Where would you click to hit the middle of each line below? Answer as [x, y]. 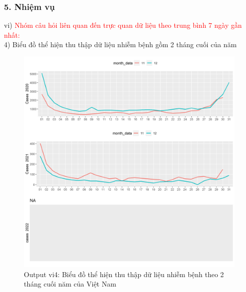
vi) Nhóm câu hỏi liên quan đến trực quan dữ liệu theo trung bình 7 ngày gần [123, 25]
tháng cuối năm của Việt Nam [70, 284]
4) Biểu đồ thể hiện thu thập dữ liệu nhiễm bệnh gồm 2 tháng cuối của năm [121, 44]
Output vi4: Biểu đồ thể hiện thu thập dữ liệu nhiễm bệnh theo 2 [124, 274]
